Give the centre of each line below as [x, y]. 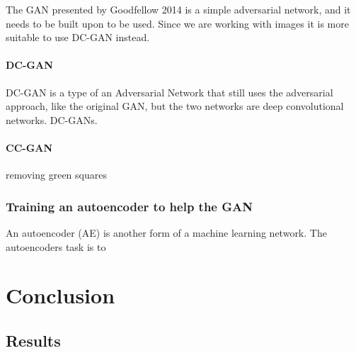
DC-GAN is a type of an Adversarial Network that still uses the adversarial [170, 92]
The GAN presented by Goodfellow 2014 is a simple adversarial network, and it [178, 9]
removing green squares [56, 175]
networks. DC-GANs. [52, 119]
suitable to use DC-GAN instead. [78, 37]
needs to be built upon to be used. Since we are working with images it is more [177, 23]
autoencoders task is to [56, 246]
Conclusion [61, 295]
